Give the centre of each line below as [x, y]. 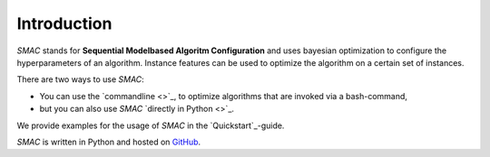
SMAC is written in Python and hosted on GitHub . [109, 142]
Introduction [64, 23]
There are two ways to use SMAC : [80, 79]
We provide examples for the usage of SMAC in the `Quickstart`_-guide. [151, 125]
